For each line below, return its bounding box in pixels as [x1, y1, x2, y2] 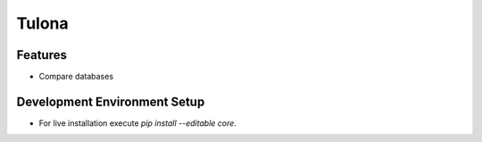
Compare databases [38, 71, 114, 82]
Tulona [16, 13, 69, 33]
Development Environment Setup [16, 94, 205, 109]
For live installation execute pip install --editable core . [38, 117, 237, 129]
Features [16, 47, 67, 63]
